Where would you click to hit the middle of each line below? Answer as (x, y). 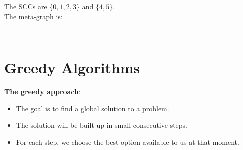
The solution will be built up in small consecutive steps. (102, 125)
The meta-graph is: (33, 16)
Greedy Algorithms (72, 67)
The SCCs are (26, 6)
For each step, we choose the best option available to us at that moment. (128, 141)
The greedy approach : (42, 91)
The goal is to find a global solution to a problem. (92, 108)
